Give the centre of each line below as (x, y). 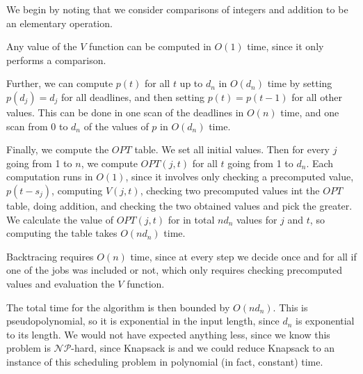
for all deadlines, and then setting (133, 96)
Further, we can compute (60, 83)
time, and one (310, 112)
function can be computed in (150, 46)
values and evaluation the (60, 283)
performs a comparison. (56, 60)
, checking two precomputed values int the (230, 190)
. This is (290, 307)
